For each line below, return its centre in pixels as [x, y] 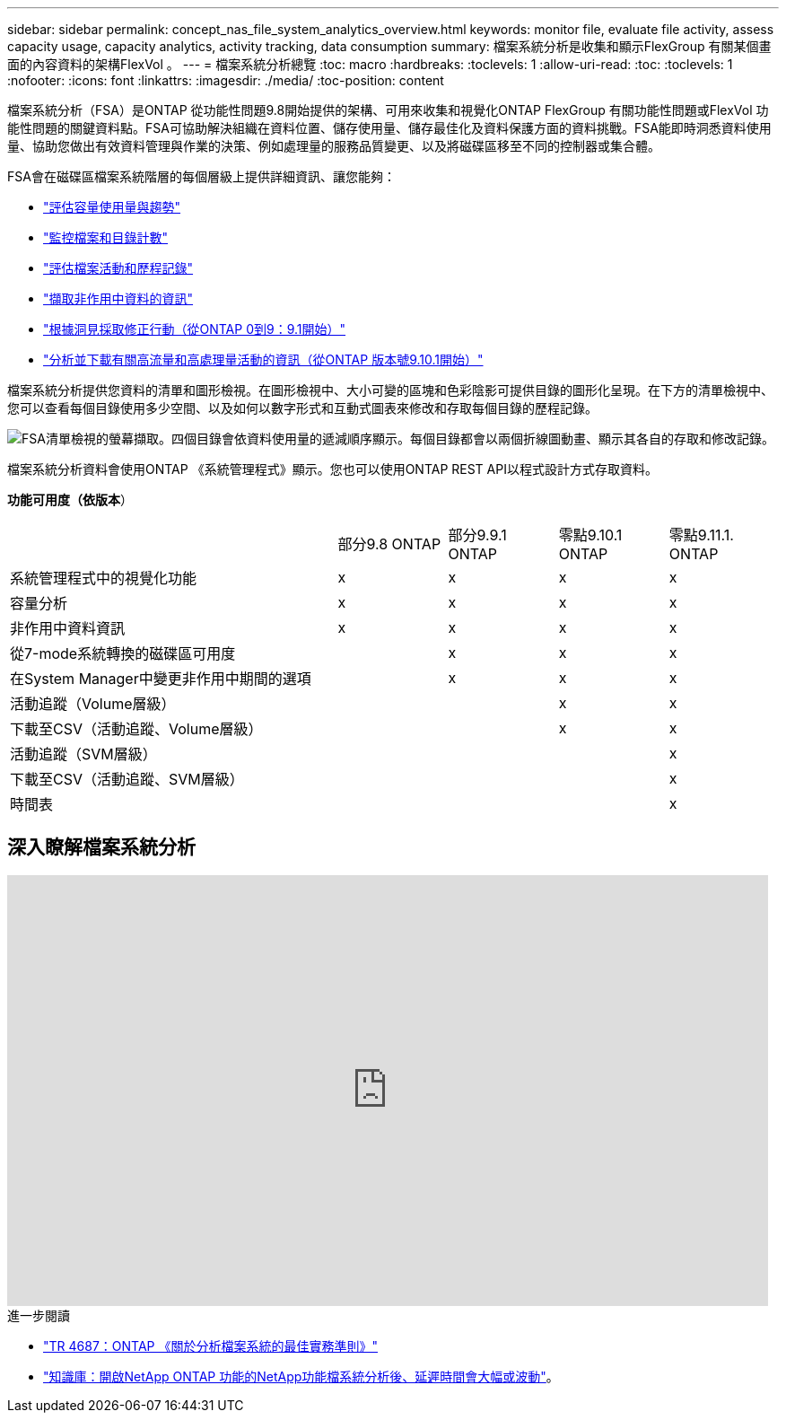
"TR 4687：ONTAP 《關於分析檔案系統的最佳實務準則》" [210, 1345]
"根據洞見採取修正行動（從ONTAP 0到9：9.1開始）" [195, 329]
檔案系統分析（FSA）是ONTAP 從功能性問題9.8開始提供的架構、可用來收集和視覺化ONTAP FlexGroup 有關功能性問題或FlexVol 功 [388, 110]
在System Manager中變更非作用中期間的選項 [161, 679]
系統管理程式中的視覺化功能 [104, 578]
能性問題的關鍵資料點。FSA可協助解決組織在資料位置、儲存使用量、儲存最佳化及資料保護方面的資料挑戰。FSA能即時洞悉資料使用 [389, 128]
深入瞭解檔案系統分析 [101, 847]
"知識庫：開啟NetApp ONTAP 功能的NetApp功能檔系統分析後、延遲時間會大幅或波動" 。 [301, 1376]
